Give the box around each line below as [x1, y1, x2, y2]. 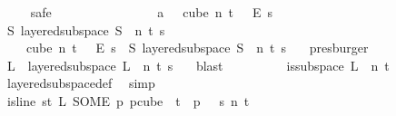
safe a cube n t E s [30, 3, 272, 21]
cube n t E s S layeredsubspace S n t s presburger [25, 38, 369, 57]
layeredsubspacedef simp [6, 73, 155, 92]
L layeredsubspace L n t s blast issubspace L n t [6, 55, 390, 74]
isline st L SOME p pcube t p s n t [6, 91, 250, 110]
